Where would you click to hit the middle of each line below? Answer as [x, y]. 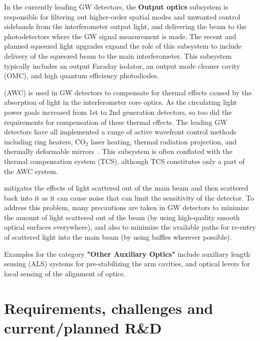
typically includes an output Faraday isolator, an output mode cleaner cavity [122, 65]
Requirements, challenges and [109, 308]
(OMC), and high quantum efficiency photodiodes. [81, 75]
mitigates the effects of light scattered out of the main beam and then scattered [126, 188]
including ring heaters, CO [45, 141]
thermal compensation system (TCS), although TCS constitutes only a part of [124, 161]
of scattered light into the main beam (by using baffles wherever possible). [118, 237]
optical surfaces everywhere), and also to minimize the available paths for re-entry [130, 227]
